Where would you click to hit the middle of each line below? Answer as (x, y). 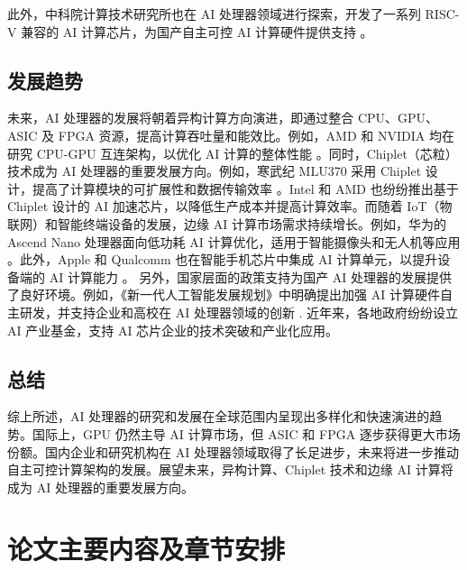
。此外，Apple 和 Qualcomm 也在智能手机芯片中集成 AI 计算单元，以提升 (223, 259)
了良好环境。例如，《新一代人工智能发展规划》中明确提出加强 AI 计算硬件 (224, 294)
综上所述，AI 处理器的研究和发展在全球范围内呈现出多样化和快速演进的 (219, 416)
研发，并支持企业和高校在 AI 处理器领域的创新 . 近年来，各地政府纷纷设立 (239, 312)
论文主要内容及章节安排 (147, 549)
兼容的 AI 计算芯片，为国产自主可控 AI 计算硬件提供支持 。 (197, 31)
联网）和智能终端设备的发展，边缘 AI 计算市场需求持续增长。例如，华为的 (227, 223)
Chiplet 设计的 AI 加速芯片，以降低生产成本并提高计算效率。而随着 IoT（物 (230, 206)
